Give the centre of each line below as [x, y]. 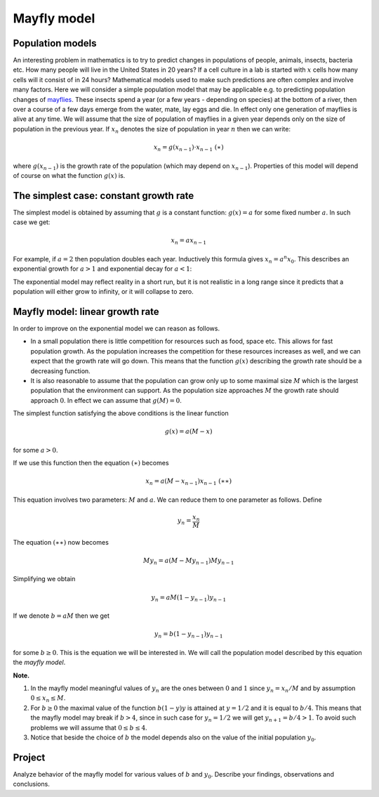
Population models [55, 43]
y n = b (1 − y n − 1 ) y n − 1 [189, 635]
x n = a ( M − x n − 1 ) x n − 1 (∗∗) [188, 482]
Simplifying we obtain [44, 579]
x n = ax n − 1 [189, 241]
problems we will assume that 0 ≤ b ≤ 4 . [89, 727]
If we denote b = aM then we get [61, 616]
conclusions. [32, 784]
